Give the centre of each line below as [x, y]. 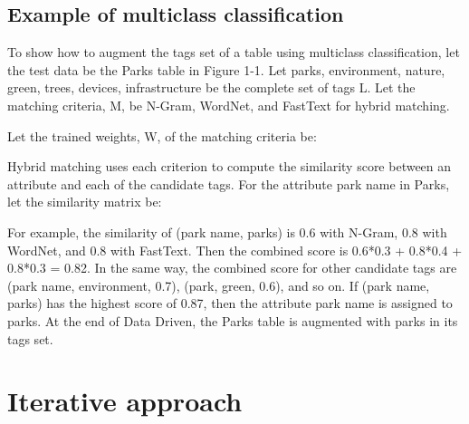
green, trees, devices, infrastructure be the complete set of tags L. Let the [211, 87]
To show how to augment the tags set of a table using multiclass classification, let [234, 52]
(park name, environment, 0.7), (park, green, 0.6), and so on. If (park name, [219, 285]
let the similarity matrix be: [85, 202]
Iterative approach [125, 401]
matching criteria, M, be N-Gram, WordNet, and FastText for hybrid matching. [229, 105]
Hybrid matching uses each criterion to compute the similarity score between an [230, 166]
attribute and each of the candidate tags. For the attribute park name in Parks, [229, 183]
